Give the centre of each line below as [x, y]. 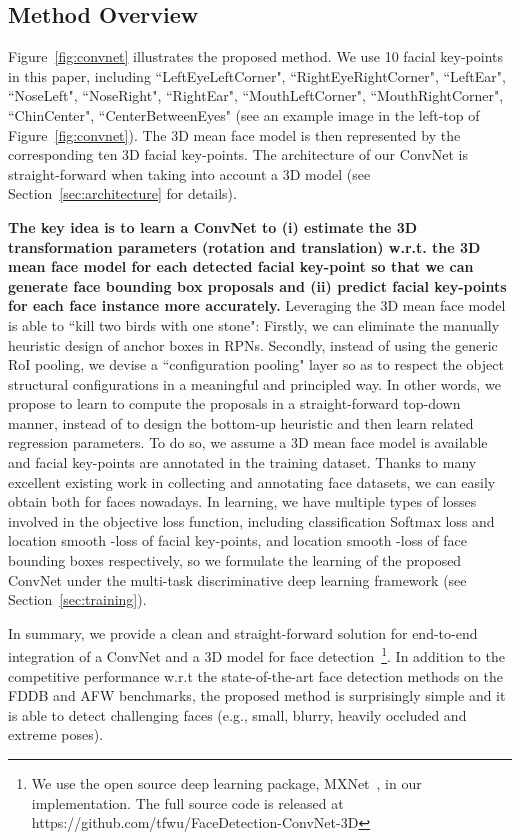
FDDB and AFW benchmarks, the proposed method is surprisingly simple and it [257, 695]
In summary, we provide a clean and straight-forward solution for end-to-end [243, 632]
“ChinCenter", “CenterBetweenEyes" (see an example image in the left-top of [244, 114]
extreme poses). [56, 734]
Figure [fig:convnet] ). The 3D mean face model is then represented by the [234, 134]
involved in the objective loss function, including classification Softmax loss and [251, 520]
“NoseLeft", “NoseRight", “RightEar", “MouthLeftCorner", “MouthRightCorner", [256, 95]
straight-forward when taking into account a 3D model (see [189, 173]
